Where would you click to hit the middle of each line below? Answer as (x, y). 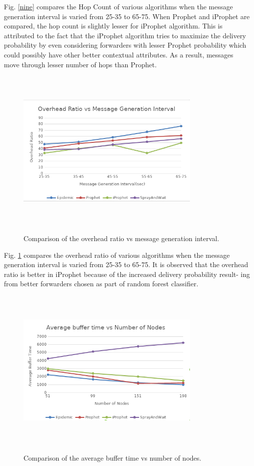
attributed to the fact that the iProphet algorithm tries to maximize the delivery (125, 35)
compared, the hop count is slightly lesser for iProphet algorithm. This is (113, 26)
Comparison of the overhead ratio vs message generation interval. (121, 238)
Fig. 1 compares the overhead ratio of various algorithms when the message (117, 255)
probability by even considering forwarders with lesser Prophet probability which (125, 45)
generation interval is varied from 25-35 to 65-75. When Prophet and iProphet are (127, 16)
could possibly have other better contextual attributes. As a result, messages (119, 54)
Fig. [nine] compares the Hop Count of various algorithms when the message (118, 6)
